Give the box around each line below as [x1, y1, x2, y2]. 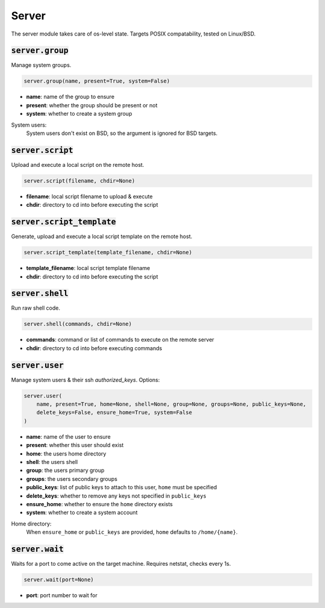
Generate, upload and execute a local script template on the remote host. [11, 233, 193, 240]
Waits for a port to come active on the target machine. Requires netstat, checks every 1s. [11, 560, 231, 568]
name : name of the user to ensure [26, 433, 111, 440]
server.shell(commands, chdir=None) [23, 321, 132, 328]
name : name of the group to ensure [26, 93, 114, 101]
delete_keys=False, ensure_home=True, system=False [36, 409, 193, 416]
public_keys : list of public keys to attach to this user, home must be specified [26, 484, 217, 491]
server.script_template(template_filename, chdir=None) [23, 249, 193, 256]
